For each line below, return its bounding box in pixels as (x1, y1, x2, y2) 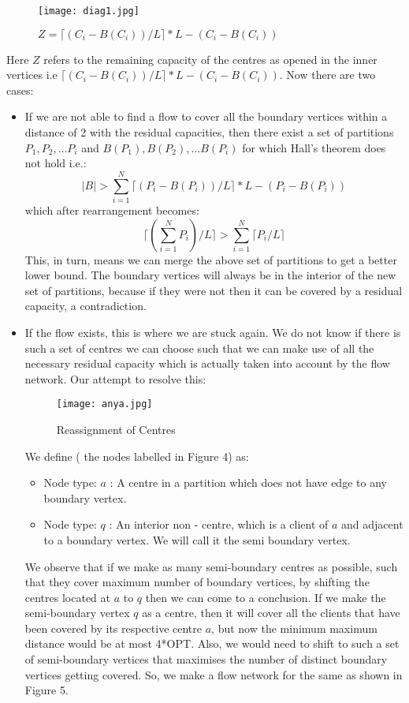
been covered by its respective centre (24, 619, 203, 636)
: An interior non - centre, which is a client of (109, 516, 329, 533)
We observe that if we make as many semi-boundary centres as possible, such (24, 558, 398, 574)
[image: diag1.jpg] (38, 6, 139, 17)
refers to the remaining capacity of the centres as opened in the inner (43, 50, 377, 67)
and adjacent (341, 516, 403, 533)
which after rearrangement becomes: (24, 201, 199, 218)
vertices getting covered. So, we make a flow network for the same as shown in (24, 666, 403, 682)
